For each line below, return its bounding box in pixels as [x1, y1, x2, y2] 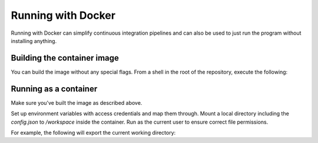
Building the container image [11, 53, 119, 63]
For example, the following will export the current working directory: [11, 129, 176, 136]
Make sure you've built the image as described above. [11, 99, 143, 106]
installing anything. [11, 37, 57, 44]
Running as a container [11, 84, 98, 94]
